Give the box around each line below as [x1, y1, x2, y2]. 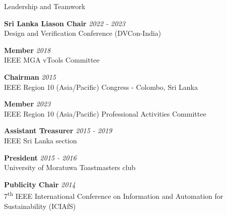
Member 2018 [4, 44, 51, 55]
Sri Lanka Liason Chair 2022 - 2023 [4, 18, 125, 28]
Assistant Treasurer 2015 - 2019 [4, 125, 112, 136]
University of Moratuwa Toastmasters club [4, 162, 135, 173]
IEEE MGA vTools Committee [4, 55, 100, 65]
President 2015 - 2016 [4, 152, 77, 163]
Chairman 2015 [4, 71, 56, 82]
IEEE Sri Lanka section [4, 135, 77, 145]
